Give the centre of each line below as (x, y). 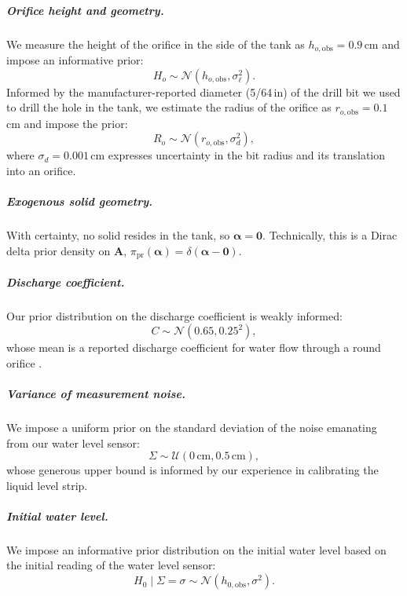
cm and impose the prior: (67, 123)
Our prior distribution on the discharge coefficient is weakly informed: (174, 315)
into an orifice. (41, 170)
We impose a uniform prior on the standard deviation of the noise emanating (192, 427)
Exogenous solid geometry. (80, 201)
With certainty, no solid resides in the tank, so (118, 235)
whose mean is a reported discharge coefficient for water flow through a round (194, 347)
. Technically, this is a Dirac (330, 235)
